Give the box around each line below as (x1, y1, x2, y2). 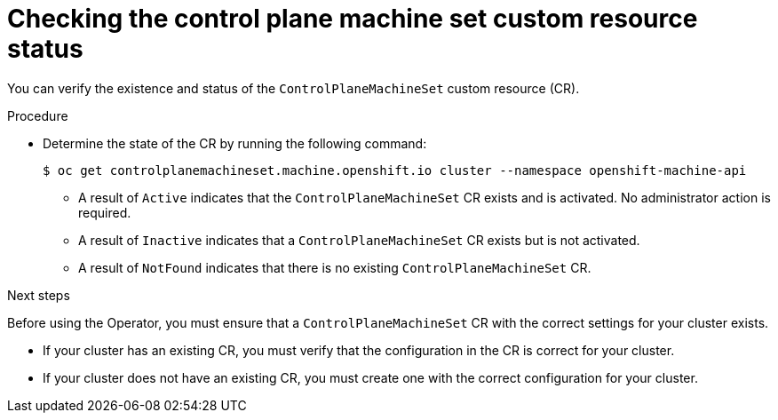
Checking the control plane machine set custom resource (7, 4, 698, 34)
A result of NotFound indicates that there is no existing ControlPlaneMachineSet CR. (78, 259, 591, 275)
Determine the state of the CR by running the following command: (43, 135, 427, 151)
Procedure (7, 107, 68, 123)
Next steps (7, 287, 70, 303)
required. (78, 204, 131, 220)
